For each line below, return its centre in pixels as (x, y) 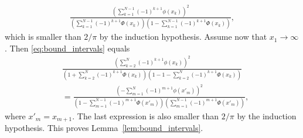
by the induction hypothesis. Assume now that (183, 37)
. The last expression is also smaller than (146, 115)
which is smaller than (43, 37)
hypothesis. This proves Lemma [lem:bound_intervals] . (104, 128)
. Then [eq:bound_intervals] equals (67, 48)
